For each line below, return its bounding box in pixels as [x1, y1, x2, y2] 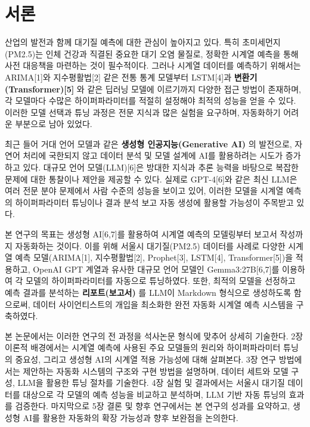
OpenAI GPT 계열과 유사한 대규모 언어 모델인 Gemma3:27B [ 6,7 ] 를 [33, 262, 280, 275]
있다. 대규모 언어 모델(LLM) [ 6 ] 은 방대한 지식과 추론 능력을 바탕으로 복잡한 [23, 161, 299, 174]
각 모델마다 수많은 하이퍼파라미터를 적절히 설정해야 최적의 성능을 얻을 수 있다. [5, 94, 296, 107]
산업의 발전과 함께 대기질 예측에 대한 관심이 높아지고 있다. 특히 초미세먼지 [5, 36, 281, 48]
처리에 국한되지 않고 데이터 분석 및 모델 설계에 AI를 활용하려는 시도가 [23, 149, 283, 162]
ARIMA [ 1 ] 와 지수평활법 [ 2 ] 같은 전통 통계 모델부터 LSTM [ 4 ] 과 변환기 [5, 70, 258, 83]
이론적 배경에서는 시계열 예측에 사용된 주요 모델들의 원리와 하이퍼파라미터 [5, 341, 281, 354]
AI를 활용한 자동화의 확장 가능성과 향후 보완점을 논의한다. [23, 411, 238, 423]
